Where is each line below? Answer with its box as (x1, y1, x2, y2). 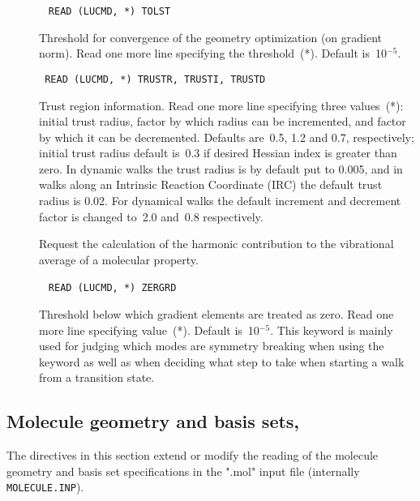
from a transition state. (39, 369, 155, 386)
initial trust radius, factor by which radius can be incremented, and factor (39, 113, 406, 130)
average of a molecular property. (39, 250, 199, 268)
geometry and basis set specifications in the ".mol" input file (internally (6, 462, 360, 479)
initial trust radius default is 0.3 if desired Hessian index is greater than (39, 144, 397, 161)
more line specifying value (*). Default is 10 (39, 321, 259, 338)
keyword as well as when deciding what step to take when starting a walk (39, 353, 405, 370)
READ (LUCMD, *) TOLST (48, 6, 171, 17)
